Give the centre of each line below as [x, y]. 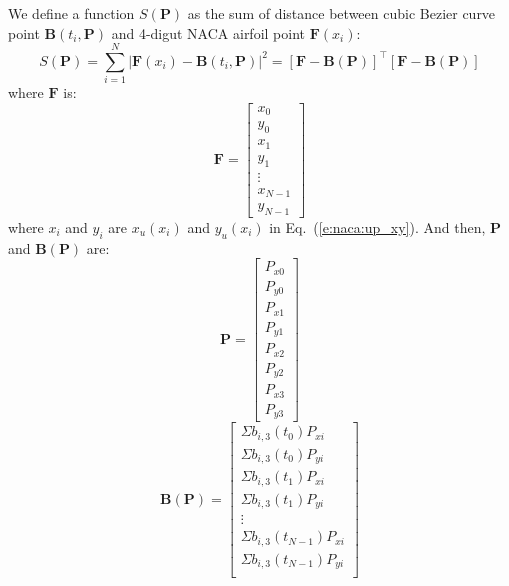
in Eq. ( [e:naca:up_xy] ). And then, [377, 226]
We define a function [71, 13]
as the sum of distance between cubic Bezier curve [341, 13]
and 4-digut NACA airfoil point [208, 32]
